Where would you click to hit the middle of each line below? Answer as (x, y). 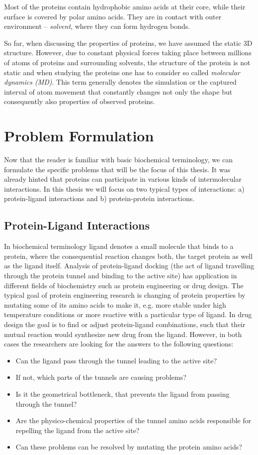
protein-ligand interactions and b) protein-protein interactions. (99, 198)
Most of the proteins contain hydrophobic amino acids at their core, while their (125, 6)
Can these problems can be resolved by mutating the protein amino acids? (129, 447)
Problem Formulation (79, 136)
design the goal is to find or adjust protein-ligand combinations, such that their (125, 324)
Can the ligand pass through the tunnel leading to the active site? (116, 360)
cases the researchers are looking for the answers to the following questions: (119, 344)
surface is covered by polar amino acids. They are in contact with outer (113, 16)
